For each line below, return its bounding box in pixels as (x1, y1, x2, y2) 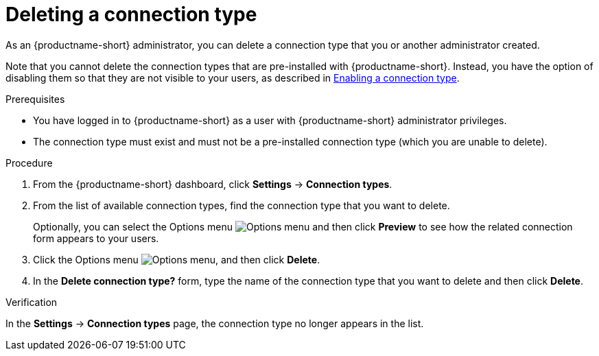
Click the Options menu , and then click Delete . (33, 253, 320, 265)
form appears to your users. (33, 232, 159, 244)
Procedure (5, 156, 53, 169)
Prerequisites (5, 93, 65, 105)
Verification (5, 296, 58, 308)
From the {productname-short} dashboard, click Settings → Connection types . (33, 178, 392, 190)
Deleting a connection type (5, 3, 257, 26)
